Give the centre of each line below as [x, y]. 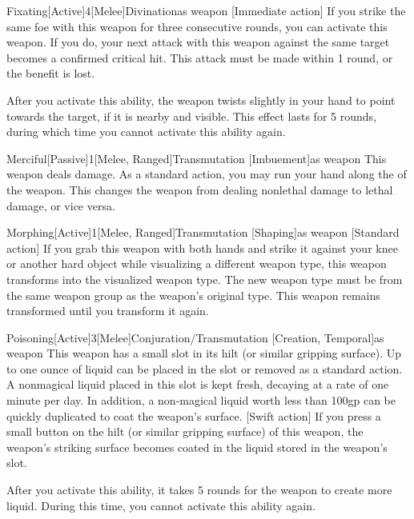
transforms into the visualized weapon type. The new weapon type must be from [205, 279]
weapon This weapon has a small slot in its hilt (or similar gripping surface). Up [204, 353]
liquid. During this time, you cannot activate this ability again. [161, 505]
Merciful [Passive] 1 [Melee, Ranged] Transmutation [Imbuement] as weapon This [197, 158]
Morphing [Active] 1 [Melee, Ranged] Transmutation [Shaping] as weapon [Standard [203, 232]
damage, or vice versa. [61, 205]
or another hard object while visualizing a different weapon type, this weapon [197, 263]
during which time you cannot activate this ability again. [146, 132]
